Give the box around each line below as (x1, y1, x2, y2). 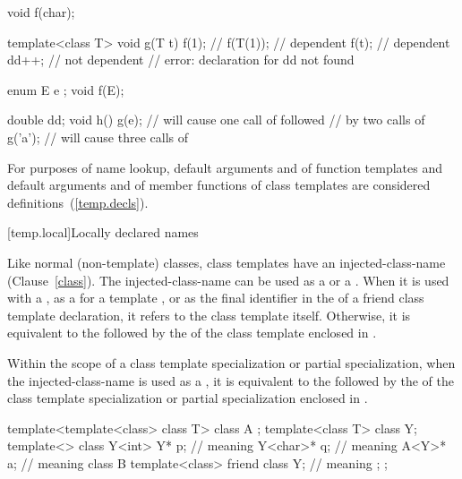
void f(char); (7, 3, 75, 21)
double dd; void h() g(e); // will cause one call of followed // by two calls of (7, 110, 425, 129)
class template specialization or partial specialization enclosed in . (7, 389, 368, 407)
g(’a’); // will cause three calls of (7, 127, 189, 146)
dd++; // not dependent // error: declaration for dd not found (7, 50, 355, 69)
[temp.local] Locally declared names (7, 223, 199, 242)
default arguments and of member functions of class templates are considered (7, 175, 431, 194)
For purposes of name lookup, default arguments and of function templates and (7, 158, 443, 176)
